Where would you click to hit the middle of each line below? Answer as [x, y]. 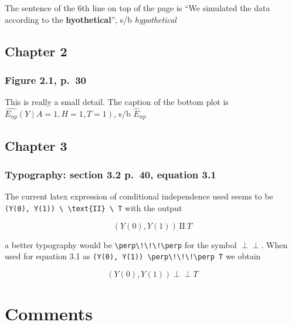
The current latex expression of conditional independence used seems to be [139, 196]
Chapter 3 [36, 145]
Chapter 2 [36, 51]
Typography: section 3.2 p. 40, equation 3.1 [111, 175]
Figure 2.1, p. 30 [45, 79]
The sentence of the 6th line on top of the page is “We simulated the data [137, 8]
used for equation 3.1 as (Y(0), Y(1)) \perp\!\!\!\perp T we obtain [133, 256]
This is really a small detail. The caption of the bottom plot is [117, 102]
